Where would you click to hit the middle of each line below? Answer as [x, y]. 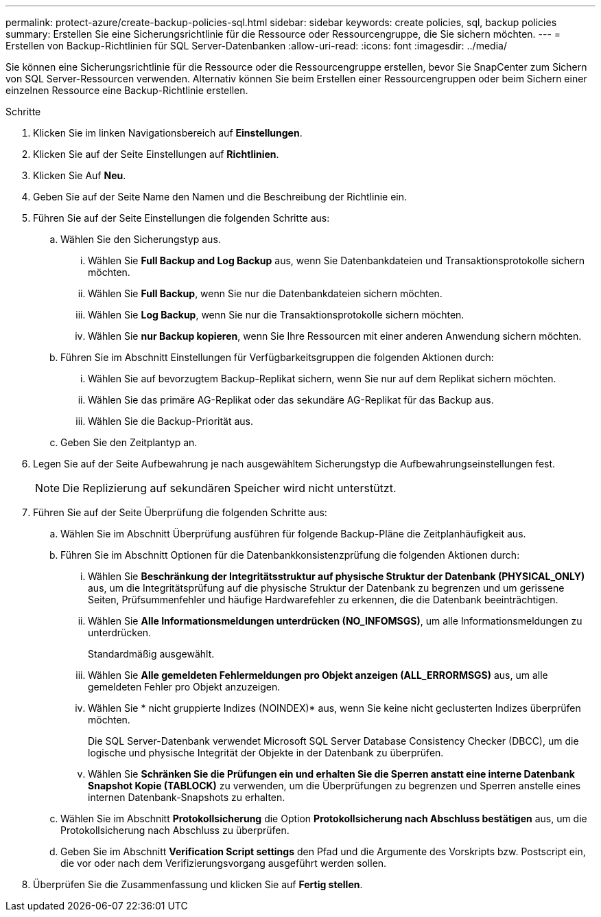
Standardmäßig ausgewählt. [151, 654]
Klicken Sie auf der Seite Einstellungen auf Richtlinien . [156, 154]
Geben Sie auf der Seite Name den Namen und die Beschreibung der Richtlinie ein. [220, 197]
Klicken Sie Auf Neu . [80, 175]
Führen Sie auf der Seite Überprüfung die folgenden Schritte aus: [180, 512]
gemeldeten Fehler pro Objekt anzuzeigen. [184, 687]
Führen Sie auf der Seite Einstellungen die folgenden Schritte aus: [181, 218]
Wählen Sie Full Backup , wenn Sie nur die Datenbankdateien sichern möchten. [265, 293]
